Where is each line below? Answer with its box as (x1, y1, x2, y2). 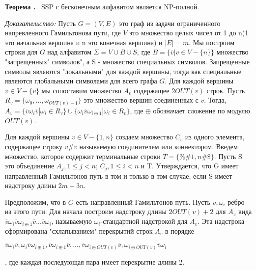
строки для (5, 47, 38, 57)
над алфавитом (47, 47, 92, 57)
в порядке (165, 225, 194, 236)
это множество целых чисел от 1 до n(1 (129, 27, 249, 38)
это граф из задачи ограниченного (119, 18, 221, 28)
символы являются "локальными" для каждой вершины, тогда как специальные (5, 66, 242, 76)
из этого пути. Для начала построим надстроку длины (5, 206, 167, 216)
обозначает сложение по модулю (153, 105, 250, 115)
